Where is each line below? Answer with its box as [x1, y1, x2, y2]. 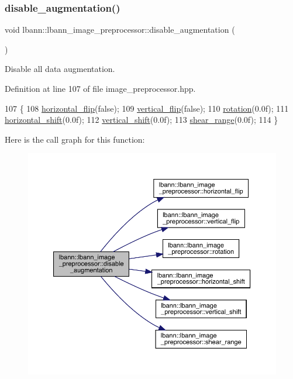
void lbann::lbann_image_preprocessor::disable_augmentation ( [5, 23, 235, 36]
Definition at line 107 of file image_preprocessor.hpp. [5, 82, 196, 94]
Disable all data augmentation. [5, 63, 115, 75]
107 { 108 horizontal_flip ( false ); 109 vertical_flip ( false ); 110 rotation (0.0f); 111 [5, 102, 289, 114]
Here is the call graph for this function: [5, 133, 145, 145]
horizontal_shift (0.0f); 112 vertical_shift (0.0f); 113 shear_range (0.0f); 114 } [5, 113, 278, 126]
